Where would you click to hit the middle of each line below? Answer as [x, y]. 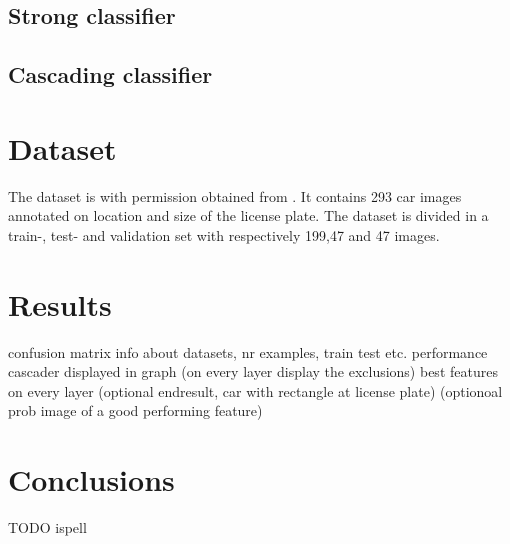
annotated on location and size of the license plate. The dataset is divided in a [248, 215]
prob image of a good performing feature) [135, 410]
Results [60, 303]
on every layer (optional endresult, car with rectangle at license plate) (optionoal [255, 390]
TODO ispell [47, 527]
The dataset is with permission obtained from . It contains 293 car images [235, 195]
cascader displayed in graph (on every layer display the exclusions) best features [253, 371]
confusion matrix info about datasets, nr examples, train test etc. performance [248, 351]
